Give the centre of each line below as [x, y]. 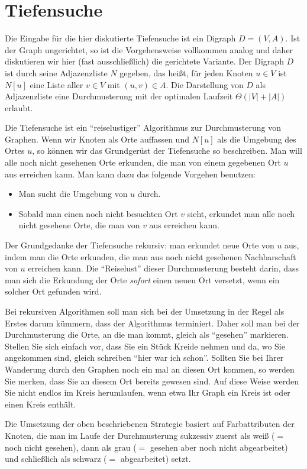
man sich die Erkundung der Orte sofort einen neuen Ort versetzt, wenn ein [142, 279]
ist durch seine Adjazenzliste [56, 72]
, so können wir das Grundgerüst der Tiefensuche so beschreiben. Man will [167, 151]
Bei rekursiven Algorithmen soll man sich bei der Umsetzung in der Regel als [145, 311]
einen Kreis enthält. [41, 404]
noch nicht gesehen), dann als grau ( [71, 447]
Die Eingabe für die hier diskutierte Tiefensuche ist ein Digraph [120, 38]
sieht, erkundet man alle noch [241, 213]
